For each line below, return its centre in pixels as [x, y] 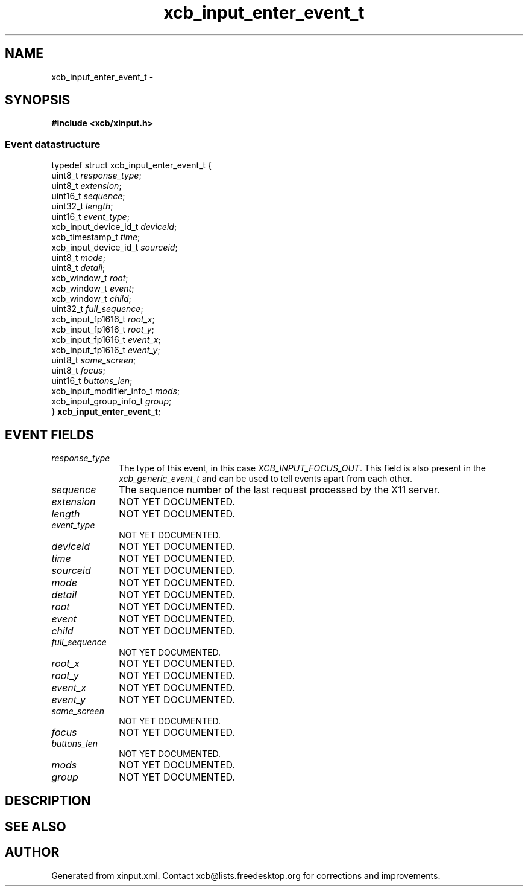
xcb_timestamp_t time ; [96, 237]
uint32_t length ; [82, 206]
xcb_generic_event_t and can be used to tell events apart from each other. [266, 479]
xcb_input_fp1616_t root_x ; [103, 319]
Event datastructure [53, 144]
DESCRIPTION [48, 801]
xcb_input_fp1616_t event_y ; [106, 350]
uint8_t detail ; [78, 268]
